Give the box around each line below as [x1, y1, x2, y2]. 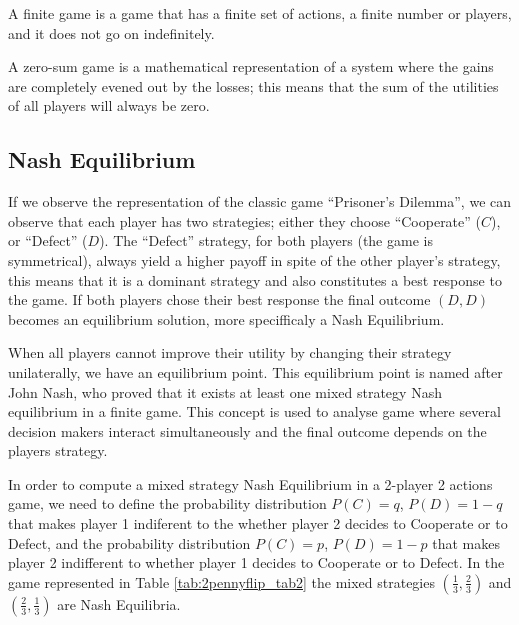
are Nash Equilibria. [57, 593, 181, 614]
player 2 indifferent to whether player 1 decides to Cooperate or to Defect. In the [8, 552, 505, 573]
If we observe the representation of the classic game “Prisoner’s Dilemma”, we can [8, 191, 512, 212]
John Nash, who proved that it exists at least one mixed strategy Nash [8, 381, 442, 402]
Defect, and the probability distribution [8, 532, 251, 553]
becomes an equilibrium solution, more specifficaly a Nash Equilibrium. [8, 308, 445, 329]
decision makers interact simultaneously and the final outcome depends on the [8, 420, 487, 441]
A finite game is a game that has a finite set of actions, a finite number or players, [8, 3, 512, 23]
